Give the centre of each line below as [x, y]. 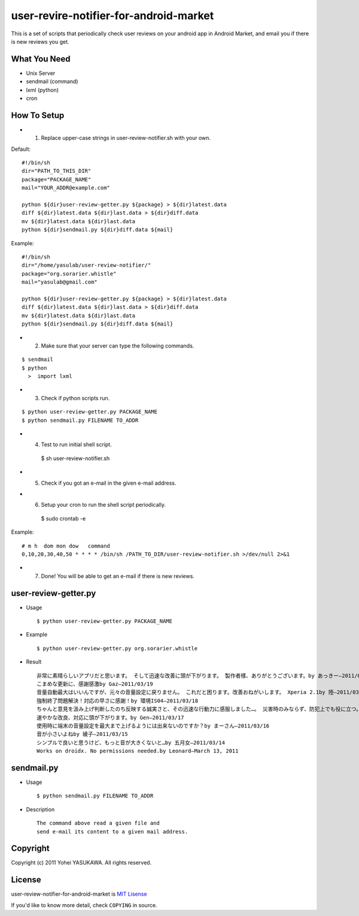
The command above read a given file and [98, 823]
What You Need [41, 59]
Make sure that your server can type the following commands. [118, 346]
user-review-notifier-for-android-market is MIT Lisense [79, 894]
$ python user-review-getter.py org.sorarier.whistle [117, 648]
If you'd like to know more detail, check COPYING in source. [84, 905]
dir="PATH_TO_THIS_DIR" [57, 171]
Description [40, 809]
